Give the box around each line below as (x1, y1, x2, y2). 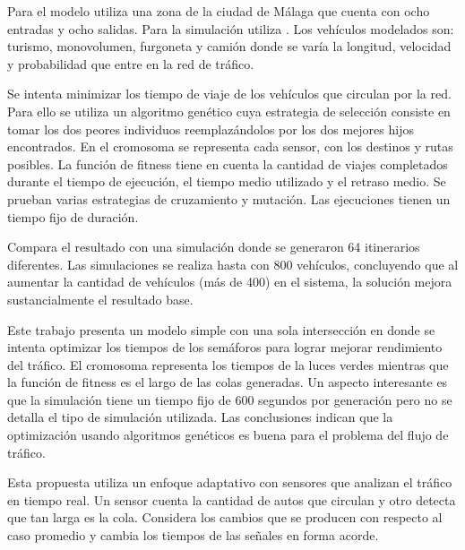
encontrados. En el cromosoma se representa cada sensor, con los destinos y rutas (7, 137, 453, 156)
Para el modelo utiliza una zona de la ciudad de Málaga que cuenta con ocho (7, 2, 430, 20)
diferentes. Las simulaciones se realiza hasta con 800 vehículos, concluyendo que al (7, 254, 459, 273)
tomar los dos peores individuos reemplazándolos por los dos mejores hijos (7, 119, 414, 138)
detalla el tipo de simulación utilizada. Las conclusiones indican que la (7, 408, 393, 426)
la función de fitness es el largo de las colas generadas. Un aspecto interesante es (7, 373, 448, 391)
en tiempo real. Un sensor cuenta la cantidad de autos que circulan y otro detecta (7, 490, 456, 509)
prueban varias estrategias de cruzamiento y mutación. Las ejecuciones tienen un (7, 189, 451, 208)
